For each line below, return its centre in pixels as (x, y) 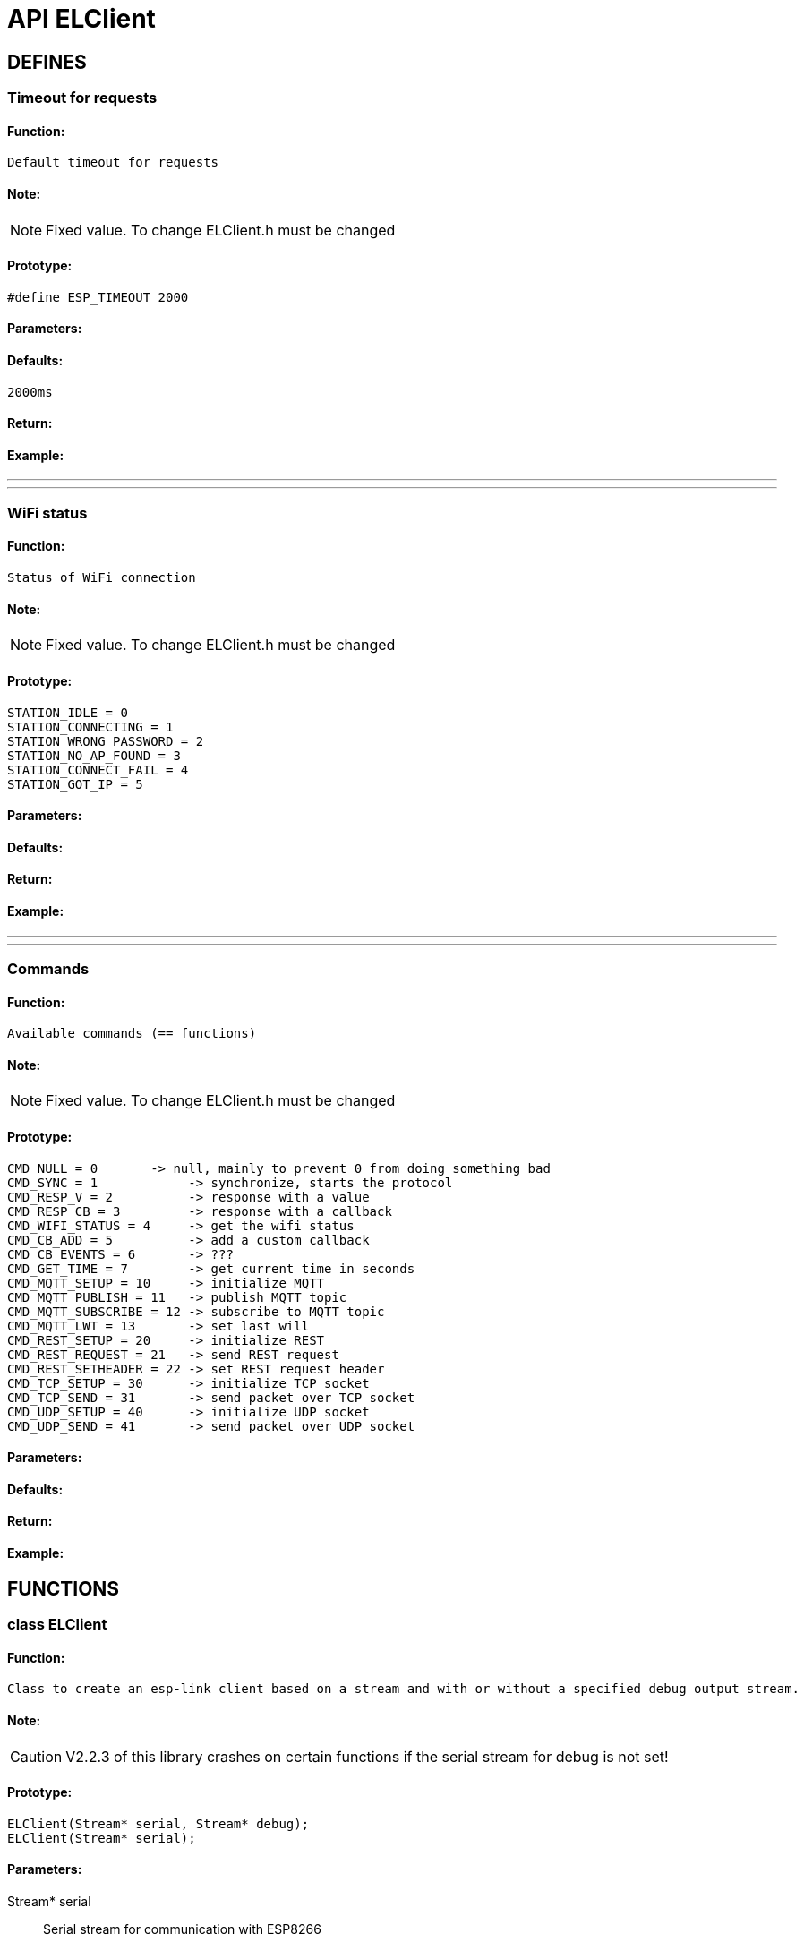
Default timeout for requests (113, 163)
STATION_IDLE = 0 (68, 712)
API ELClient (81, 19)
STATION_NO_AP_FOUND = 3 (94, 755)
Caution (36, 1756)
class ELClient (57, 1625)
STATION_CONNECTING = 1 (90, 727)
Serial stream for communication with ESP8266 (182, 1929)
